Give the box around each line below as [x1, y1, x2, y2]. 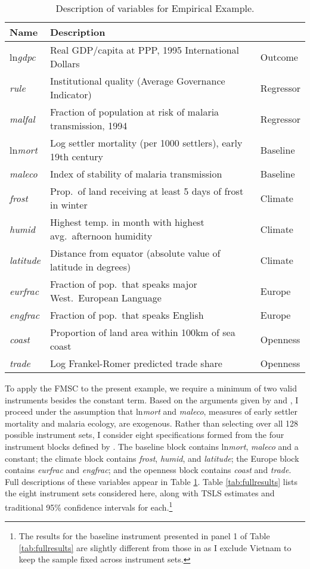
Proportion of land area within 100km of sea [49, 325, 235, 339]
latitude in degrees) [49, 260, 131, 273]
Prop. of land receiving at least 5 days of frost [49, 184, 244, 198]
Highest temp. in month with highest [49, 215, 204, 229]
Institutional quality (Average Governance [49, 74, 225, 88]
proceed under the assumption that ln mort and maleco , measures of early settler [5, 405, 297, 418]
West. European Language [49, 291, 162, 304]
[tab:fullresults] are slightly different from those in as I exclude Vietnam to [18, 541, 292, 554]
